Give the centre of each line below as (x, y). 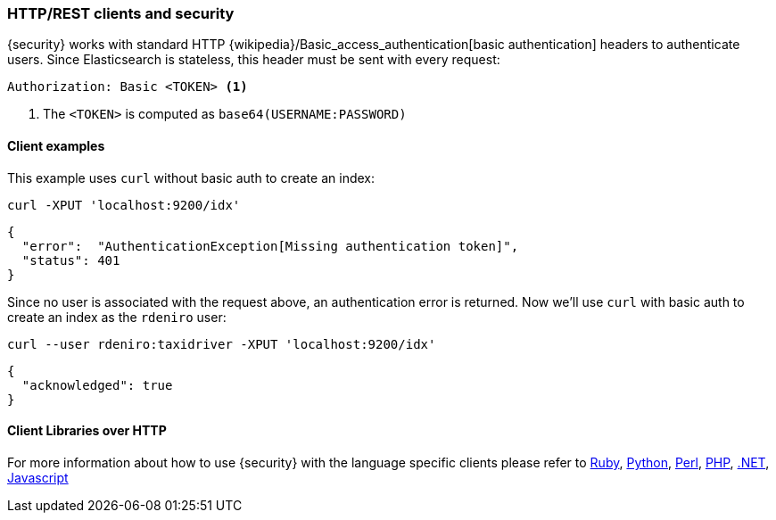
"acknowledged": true (97, 385)
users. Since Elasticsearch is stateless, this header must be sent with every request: (254, 60)
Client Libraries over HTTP (87, 431)
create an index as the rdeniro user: (117, 317)
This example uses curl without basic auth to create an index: (191, 177)
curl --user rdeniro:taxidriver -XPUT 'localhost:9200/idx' (222, 344)
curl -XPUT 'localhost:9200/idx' (124, 205)
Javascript (38, 477)
